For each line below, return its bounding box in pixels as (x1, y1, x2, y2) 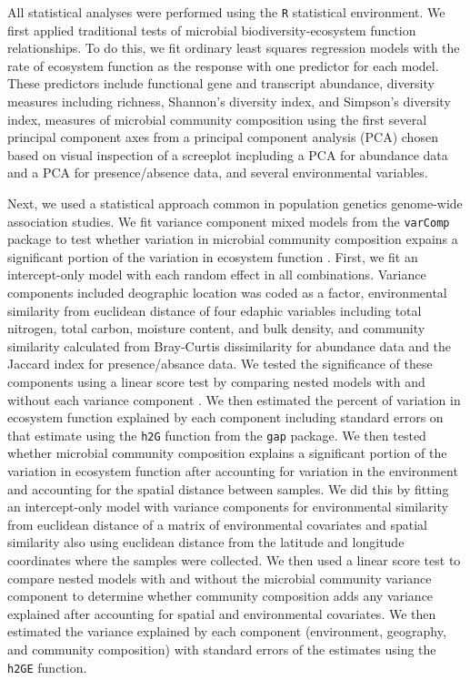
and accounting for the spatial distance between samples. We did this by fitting (7, 479, 449, 498)
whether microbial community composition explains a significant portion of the (7, 443, 447, 462)
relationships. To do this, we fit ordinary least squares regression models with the (7, 38, 460, 57)
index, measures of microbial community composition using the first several (7, 109, 427, 128)
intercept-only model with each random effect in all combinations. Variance (7, 265, 426, 284)
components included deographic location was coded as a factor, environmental (7, 283, 447, 302)
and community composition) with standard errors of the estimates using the (7, 639, 436, 658)
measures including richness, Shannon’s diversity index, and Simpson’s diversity (7, 92, 451, 111)
